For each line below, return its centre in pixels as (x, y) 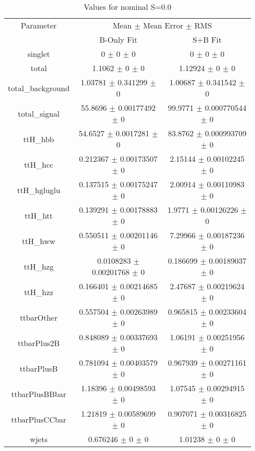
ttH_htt (39, 215)
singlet (39, 54)
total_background (39, 88)
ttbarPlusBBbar (38, 394)
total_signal (39, 113)
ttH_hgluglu (38, 190)
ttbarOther (39, 317)
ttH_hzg (39, 266)
